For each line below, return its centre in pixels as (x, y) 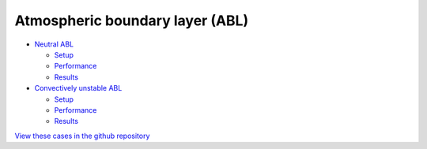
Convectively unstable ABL (78, 88)
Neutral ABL (54, 44)
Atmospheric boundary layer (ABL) (132, 20)
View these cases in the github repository (82, 136)
